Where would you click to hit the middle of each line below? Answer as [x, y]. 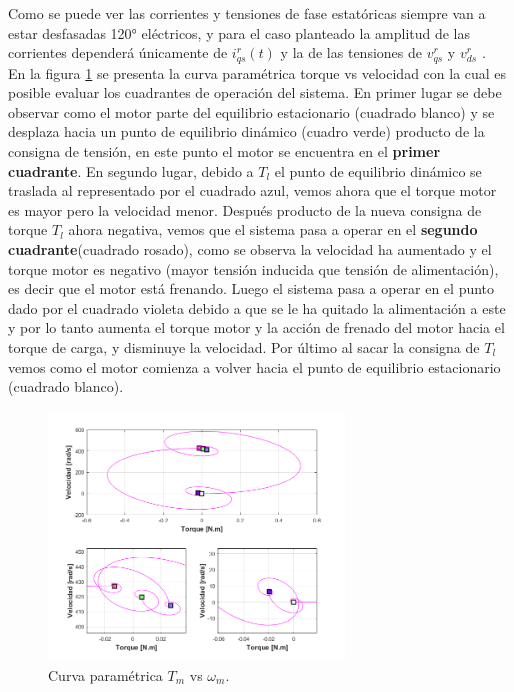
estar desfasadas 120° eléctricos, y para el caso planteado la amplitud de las [239, 32]
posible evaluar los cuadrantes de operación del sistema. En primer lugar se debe [255, 92]
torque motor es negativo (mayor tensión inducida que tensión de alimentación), [253, 268]
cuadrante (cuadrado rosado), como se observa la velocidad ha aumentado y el [250, 248]
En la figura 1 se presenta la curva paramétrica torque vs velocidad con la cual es [257, 72]
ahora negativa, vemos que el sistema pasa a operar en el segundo [273, 229]
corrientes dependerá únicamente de [118, 52]
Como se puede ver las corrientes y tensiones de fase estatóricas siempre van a [247, 13]
